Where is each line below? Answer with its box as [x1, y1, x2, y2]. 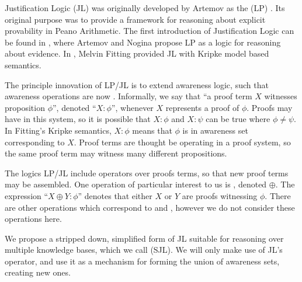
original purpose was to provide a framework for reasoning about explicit [5, 13, 266, 25]
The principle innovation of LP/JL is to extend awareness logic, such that [5, 78, 269, 90]
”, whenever [111, 101, 154, 113]
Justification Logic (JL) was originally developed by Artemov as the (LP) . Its [5, 2, 285, 13]
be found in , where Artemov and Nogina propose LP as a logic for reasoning [5, 36, 281, 48]
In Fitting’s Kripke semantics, [5, 124, 112, 136]
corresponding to [5, 135, 65, 148]
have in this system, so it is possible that [5, 113, 151, 125]
